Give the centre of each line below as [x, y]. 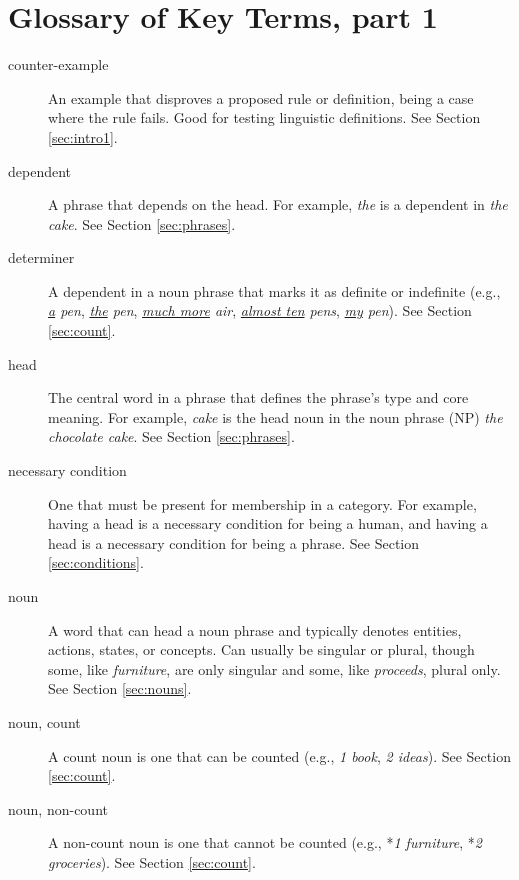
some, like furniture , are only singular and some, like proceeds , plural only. [274, 668]
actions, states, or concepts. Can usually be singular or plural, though [261, 649]
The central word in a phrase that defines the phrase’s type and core [258, 397]
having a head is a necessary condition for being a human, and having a [268, 523]
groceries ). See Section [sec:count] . [152, 861]
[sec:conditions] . [96, 562]
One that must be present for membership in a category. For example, [262, 503]
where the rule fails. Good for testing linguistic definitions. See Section [264, 117]
